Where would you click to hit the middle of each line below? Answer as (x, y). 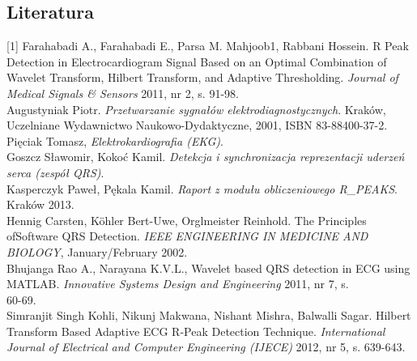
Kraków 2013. (40, 204)
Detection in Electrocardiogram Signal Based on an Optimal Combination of (197, 61)
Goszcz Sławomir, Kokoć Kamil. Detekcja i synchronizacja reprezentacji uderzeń (206, 157)
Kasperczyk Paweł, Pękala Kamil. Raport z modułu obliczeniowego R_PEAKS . (202, 188)
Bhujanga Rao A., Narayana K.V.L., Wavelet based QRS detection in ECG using (208, 268)
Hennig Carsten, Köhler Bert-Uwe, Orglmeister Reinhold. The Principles (187, 220)
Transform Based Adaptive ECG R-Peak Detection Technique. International (196, 331)
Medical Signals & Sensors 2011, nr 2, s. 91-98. (123, 93)
